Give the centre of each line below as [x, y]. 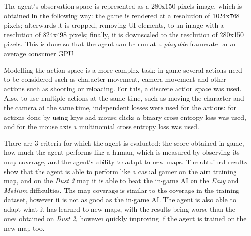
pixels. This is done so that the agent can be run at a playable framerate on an [120, 44]
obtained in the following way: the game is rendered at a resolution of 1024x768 [122, 15]
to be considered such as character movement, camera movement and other [115, 79]
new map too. [24, 228]
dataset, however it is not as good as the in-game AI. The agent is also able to [120, 199]
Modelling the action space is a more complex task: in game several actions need [123, 69]
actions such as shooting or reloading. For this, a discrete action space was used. [123, 88]
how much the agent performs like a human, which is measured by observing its [122, 152]
